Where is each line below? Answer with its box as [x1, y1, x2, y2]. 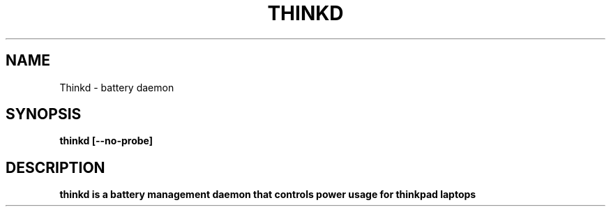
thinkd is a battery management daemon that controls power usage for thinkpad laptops [59, 188, 476, 201]
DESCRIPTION [6, 158, 105, 176]
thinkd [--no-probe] [59, 135, 153, 147]
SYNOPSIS [6, 105, 82, 123]
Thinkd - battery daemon [59, 81, 174, 93]
